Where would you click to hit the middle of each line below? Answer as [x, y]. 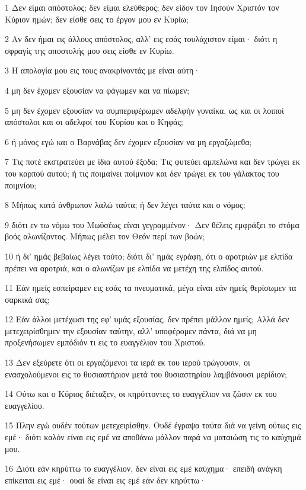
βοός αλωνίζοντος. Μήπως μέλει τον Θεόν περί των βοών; [105, 236]
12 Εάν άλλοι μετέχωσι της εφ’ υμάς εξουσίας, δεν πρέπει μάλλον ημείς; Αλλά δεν [147, 319]
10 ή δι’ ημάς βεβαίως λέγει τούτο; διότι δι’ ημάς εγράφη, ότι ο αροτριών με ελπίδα [149, 256]
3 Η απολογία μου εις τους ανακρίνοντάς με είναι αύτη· [103, 70]
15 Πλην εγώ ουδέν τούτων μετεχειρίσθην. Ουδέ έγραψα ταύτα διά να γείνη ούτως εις [153, 425]
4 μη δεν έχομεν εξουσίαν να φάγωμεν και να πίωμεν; [97, 90]
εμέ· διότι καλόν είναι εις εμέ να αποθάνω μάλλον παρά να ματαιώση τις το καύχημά [153, 437]
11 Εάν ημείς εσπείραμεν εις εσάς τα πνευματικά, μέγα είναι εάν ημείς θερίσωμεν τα [151, 288]
